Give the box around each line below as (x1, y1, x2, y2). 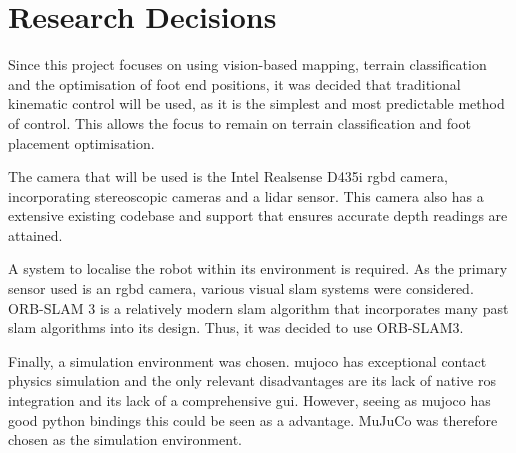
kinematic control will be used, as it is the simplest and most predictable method (8, 93, 505, 114)
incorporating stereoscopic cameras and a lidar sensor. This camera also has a (8, 185, 484, 206)
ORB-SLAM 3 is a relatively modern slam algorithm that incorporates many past (8, 297, 509, 318)
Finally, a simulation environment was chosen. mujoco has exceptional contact (8, 350, 487, 371)
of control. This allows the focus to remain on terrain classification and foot (8, 112, 471, 133)
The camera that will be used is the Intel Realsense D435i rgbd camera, (8, 166, 448, 187)
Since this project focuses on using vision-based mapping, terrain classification (8, 54, 487, 75)
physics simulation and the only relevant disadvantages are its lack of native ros (8, 370, 496, 391)
